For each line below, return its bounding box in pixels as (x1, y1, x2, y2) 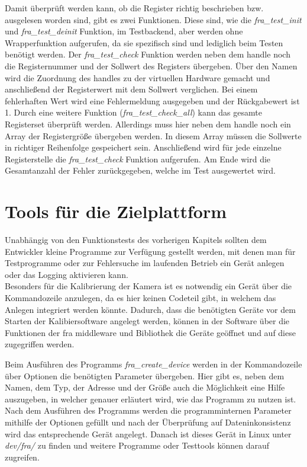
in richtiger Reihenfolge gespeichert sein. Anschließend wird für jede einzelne (5, 141, 282, 153)
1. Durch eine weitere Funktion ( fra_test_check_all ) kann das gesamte (5, 106, 262, 119)
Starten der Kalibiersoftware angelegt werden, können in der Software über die (5, 315, 290, 327)
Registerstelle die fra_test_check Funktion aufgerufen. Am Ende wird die (5, 152, 271, 165)
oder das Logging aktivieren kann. (5, 268, 128, 280)
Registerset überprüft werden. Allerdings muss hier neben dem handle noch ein (5, 117, 291, 130)
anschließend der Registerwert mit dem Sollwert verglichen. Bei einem (5, 83, 258, 95)
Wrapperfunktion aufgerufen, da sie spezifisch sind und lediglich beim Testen (5, 36, 283, 49)
